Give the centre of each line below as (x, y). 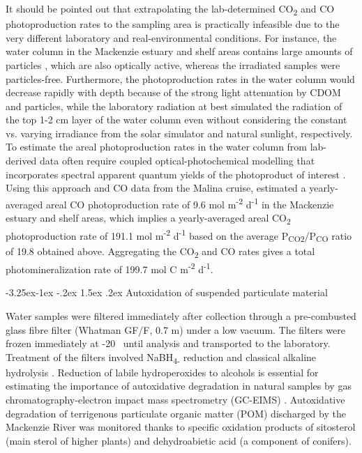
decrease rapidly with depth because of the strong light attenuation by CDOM (173, 92)
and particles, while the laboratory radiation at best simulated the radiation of (174, 106)
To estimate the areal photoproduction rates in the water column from (157, 147)
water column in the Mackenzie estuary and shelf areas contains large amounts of (179, 51)
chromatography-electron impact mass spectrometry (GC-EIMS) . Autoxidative (175, 400)
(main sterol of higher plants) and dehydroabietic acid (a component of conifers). (179, 440)
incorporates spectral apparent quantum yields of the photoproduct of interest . (176, 174)
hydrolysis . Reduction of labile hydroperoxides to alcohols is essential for (162, 372)
